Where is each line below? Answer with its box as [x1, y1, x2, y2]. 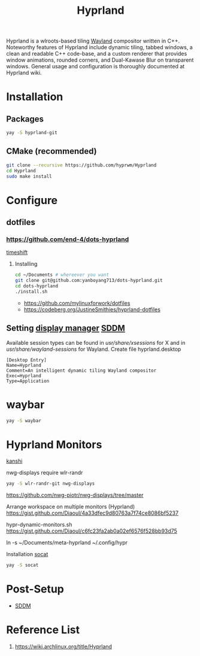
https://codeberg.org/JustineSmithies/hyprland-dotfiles [23, 306, 160, 313]
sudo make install [6, 173, 52, 180]
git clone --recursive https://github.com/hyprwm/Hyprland [6, 162, 157, 168]
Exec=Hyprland [6, 372, 42, 379]
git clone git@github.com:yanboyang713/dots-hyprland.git [14, 278, 163, 284]
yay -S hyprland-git [6, 130, 58, 136]
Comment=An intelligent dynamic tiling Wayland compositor [6, 368, 157, 373]
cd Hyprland [6, 168, 36, 174]
